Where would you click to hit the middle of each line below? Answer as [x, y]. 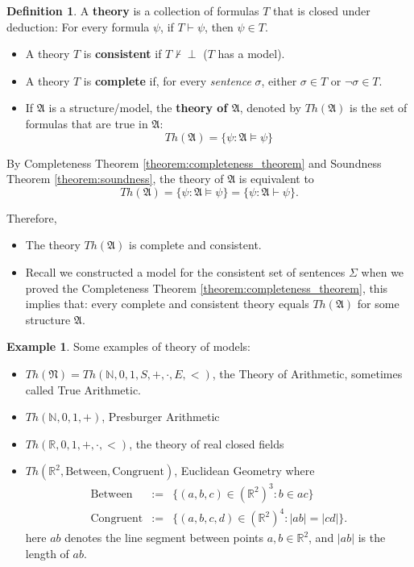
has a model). [251, 54]
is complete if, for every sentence [167, 80]
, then [219, 26]
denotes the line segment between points [164, 538]
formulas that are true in [87, 123]
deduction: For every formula [78, 26]
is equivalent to [276, 179]
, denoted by [270, 108]
